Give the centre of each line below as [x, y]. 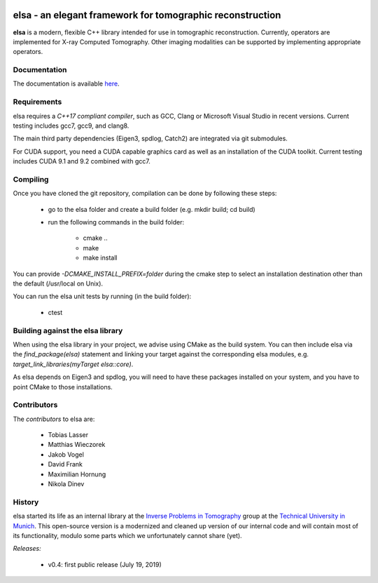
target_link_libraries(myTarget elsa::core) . [73, 364]
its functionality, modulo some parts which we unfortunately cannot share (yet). [127, 535]
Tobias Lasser [68, 435]
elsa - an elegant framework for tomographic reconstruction [147, 15]
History [26, 502]
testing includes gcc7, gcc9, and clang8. [71, 126]
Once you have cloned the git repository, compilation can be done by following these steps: [145, 194]
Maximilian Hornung [77, 474]
